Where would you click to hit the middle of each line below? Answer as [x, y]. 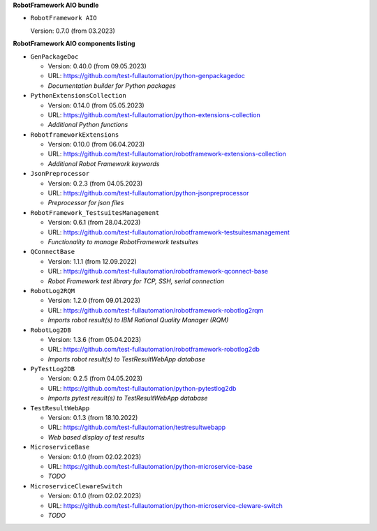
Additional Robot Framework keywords [104, 163]
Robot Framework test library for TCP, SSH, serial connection [136, 281]
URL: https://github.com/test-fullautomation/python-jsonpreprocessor [148, 193]
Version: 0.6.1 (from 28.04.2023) [94, 223]
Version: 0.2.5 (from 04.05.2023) [95, 379]
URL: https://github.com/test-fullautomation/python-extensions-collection [154, 114]
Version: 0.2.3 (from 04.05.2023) [95, 183]
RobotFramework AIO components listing [74, 44]
